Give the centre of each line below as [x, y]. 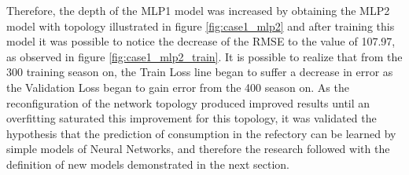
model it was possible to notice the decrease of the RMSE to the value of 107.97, [201, 41]
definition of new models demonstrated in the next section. [148, 164]
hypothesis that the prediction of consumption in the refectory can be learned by [201, 133]
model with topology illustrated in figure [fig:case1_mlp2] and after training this [201, 26]
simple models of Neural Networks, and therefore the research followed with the [198, 149]
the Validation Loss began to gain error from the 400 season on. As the [178, 87]
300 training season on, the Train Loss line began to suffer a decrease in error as [200, 72]
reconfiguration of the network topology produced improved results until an [188, 102]
